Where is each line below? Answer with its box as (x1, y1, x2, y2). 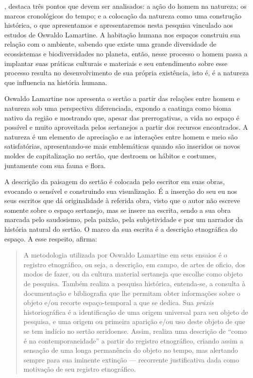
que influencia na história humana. (4, 77, 107, 87)
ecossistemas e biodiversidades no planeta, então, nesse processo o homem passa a (4, 48, 248, 58)
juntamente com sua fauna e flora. (4, 160, 106, 170)
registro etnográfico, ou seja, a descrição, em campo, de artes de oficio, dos (23, 259, 246, 269)
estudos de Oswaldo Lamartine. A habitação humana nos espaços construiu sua (4, 29, 240, 39)
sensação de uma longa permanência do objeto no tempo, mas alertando (23, 345, 238, 355)
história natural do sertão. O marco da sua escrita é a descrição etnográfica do (4, 224, 237, 234)
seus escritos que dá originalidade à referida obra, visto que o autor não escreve (4, 195, 240, 206)
